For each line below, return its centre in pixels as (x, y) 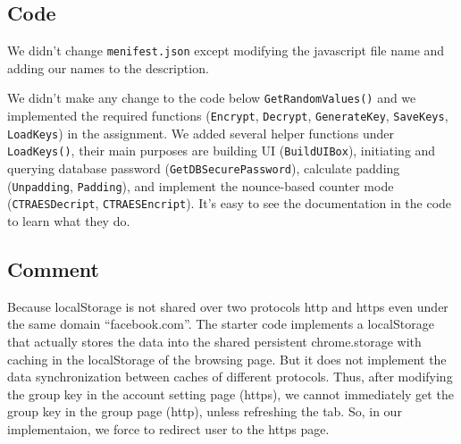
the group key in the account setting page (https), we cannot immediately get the (230, 394)
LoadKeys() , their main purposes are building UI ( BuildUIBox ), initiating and (222, 151)
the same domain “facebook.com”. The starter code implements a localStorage (221, 324)
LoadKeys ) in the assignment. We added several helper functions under (201, 133)
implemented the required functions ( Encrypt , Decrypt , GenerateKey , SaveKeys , (228, 116)
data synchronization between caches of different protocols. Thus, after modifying (230, 377)
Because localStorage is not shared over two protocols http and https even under (228, 306)
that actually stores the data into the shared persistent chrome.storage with (214, 342)
